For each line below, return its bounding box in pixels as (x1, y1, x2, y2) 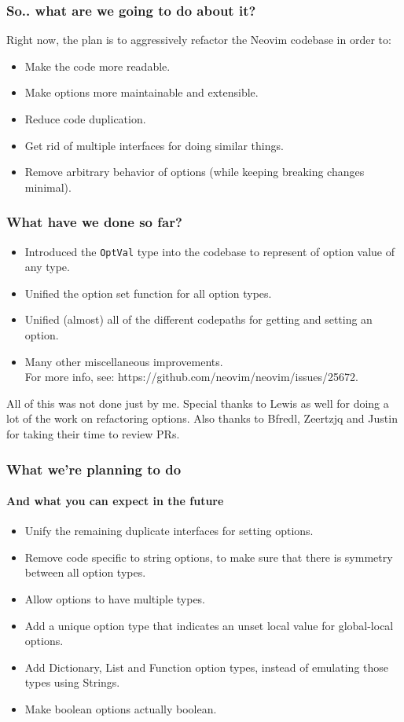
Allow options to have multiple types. (24, 591, 206, 607)
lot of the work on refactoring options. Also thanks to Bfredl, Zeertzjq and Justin (6, 410, 398, 427)
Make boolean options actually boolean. (24, 700, 217, 717)
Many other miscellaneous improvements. (24, 353, 223, 369)
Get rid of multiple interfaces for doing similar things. (24, 137, 284, 153)
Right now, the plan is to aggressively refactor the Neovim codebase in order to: (6, 31, 391, 48)
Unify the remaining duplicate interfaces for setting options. (24, 522, 314, 539)
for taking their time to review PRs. (6, 426, 180, 442)
